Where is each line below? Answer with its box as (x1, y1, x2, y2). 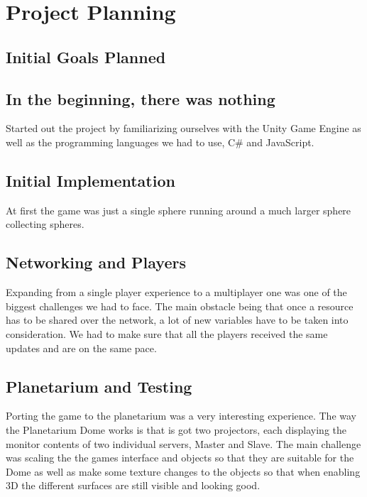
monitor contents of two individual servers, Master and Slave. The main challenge (6, 436, 361, 451)
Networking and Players (6, 251, 186, 273)
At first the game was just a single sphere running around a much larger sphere (6, 202, 351, 217)
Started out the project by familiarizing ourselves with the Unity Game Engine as (6, 121, 361, 136)
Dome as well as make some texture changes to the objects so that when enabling (6, 464, 361, 479)
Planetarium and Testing (6, 375, 192, 397)
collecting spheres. (6, 217, 84, 231)
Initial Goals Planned (6, 45, 166, 67)
